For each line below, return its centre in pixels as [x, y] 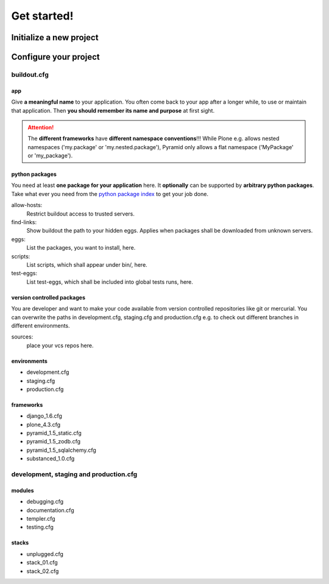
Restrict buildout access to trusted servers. [81, 214]
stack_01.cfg [42, 563]
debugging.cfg [45, 502]
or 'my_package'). [50, 156]
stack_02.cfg [43, 571]
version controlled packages [48, 297]
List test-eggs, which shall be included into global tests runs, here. [110, 282]
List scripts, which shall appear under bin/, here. [87, 265]
